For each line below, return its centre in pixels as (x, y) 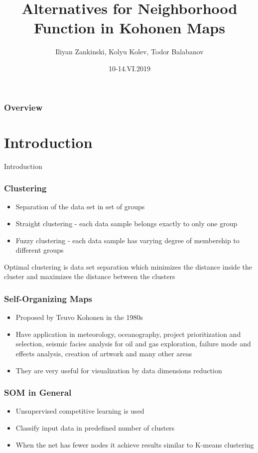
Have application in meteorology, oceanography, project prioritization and (128, 334)
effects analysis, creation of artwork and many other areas (104, 353)
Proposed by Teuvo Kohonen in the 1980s (79, 317)
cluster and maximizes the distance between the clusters (90, 276)
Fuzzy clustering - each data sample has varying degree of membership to (128, 240)
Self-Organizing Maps (48, 298)
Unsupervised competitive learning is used (80, 411)
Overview (23, 107)
